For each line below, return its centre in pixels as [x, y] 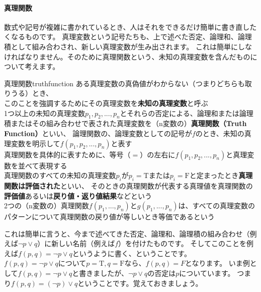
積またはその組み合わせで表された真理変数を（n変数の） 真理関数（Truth [125, 123]
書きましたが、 [104, 273]
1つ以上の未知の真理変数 [45, 113]
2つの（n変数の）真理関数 [47, 206]
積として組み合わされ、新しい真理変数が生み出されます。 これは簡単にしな [128, 46]
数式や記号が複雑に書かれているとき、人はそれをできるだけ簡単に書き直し [127, 26]
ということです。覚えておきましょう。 [140, 283]
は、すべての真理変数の [217, 206]
